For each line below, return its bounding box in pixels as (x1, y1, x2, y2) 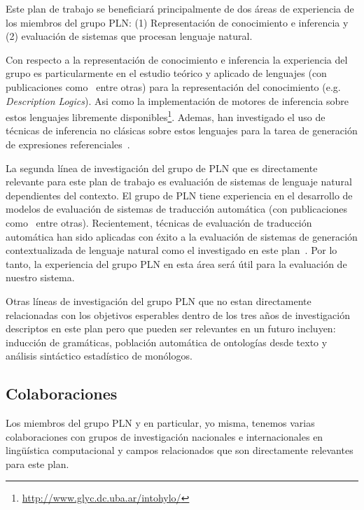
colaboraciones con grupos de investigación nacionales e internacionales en (6, 429, 323, 444)
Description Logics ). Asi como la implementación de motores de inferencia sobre (6, 93, 349, 108)
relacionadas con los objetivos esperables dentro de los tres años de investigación (6, 307, 350, 322)
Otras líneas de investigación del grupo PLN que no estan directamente (6, 293, 311, 308)
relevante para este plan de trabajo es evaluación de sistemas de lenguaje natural (6, 174, 352, 189)
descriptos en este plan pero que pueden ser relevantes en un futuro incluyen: (6, 321, 336, 336)
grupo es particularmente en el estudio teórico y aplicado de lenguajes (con (6, 66, 327, 80)
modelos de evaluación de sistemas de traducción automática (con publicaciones (6, 201, 348, 216)
